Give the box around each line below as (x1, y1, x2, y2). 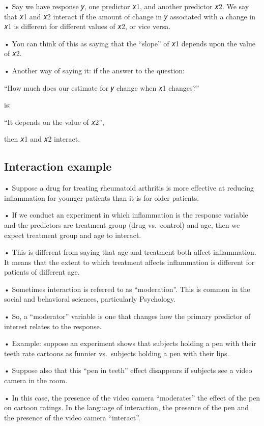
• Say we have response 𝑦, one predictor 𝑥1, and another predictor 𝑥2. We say (4, 1, 249, 11)
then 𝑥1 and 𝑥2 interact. (4, 134, 80, 144)
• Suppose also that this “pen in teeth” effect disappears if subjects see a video (4, 365, 252, 376)
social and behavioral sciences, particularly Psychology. (4, 294, 176, 304)
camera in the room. (4, 375, 68, 386)
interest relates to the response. (4, 321, 102, 331)
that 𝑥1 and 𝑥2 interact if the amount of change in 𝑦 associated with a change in (4, 11, 256, 21)
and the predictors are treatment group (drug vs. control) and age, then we (4, 219, 240, 230)
